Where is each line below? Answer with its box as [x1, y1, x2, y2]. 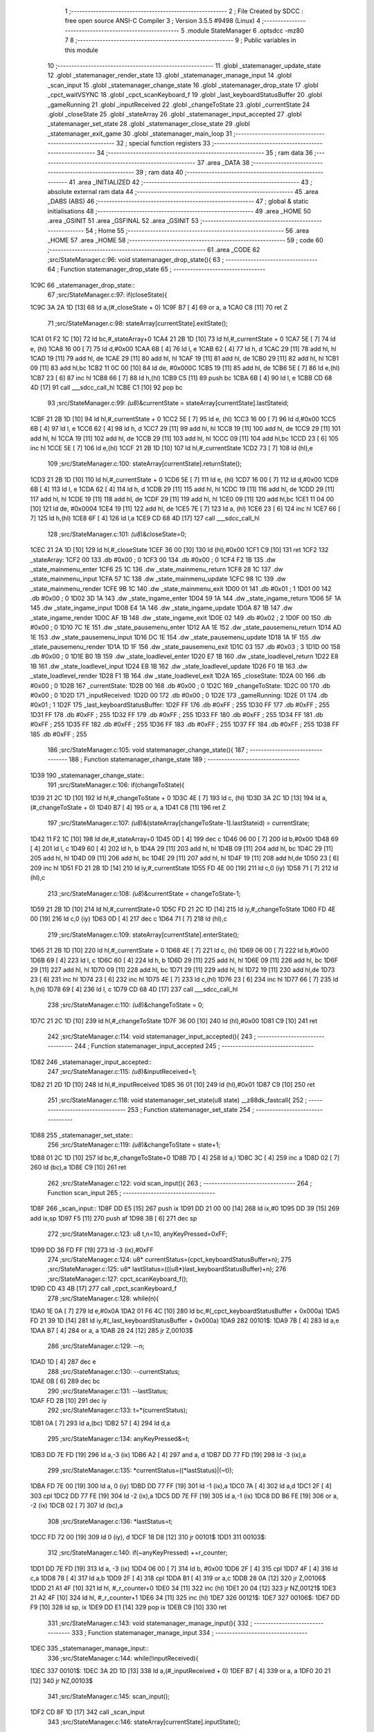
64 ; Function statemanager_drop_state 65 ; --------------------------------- [47, 265, 266, 274]
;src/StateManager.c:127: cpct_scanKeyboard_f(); [47, 1275, 188, 1283]
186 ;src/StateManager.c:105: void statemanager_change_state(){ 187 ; [47, 745, 249, 754]
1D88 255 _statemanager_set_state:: [30, 1131, 133, 1140]
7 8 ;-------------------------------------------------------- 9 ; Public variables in [64, 36, 296, 44]
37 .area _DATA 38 [197, 158, 250, 166]
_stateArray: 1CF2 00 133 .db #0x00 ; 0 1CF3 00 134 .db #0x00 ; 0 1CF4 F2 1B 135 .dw [30, 555, 276, 564]
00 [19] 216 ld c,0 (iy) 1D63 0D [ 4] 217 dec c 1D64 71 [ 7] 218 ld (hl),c [30, 914, 228, 923]
